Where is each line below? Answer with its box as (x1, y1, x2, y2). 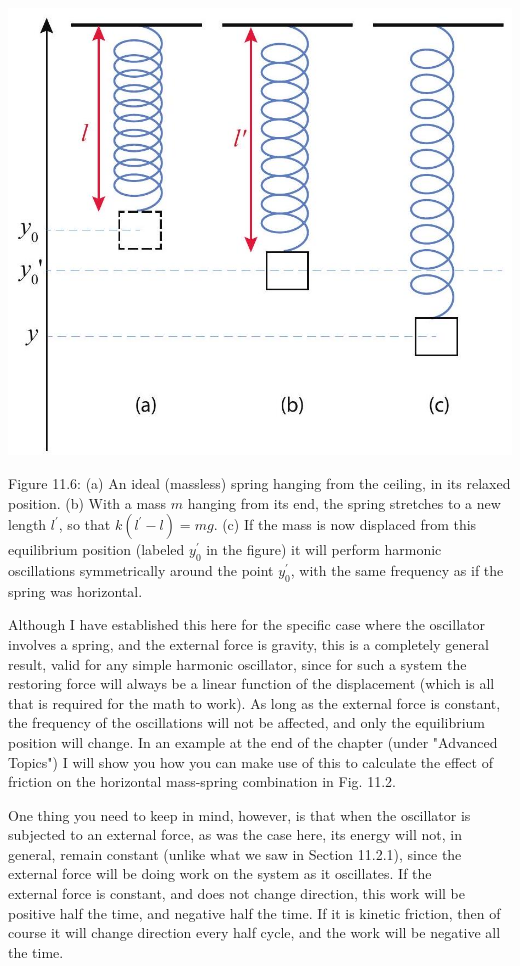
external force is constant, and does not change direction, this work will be (8, 883, 466, 904)
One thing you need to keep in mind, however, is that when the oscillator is (8, 804, 471, 825)
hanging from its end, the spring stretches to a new (187, 492, 501, 513)
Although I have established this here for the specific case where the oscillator (8, 614, 485, 635)
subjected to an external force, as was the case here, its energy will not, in (8, 824, 462, 845)
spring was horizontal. (8, 580, 143, 601)
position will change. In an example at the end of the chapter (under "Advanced (8, 731, 498, 752)
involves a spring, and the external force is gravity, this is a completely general (8, 633, 489, 654)
